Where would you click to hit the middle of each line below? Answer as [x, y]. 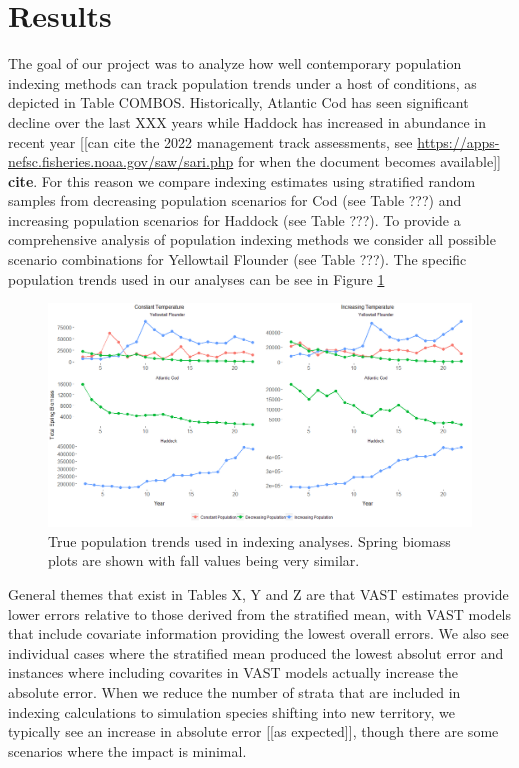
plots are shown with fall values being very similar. [204, 560]
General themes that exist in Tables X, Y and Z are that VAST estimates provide [258, 594]
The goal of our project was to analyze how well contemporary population [235, 63]
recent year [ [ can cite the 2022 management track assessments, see [210, 141]
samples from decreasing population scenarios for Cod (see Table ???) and [235, 200]
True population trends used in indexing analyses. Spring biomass [249, 540]
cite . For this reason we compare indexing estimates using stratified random [242, 180]
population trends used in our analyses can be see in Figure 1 [196, 278]
